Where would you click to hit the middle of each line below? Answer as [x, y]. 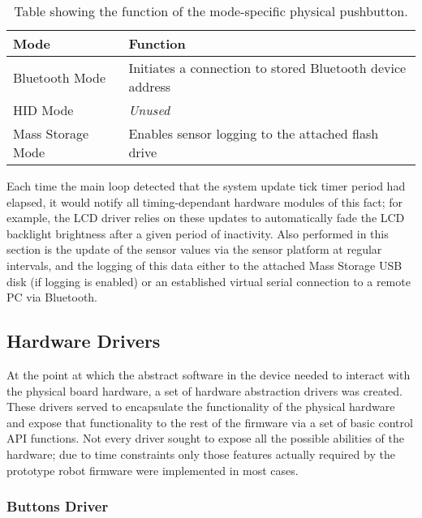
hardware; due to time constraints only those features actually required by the [201, 454]
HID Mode [43, 110]
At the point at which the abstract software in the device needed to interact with [209, 374]
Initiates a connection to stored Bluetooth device [267, 68]
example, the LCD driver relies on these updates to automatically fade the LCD [206, 218]
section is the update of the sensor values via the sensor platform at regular [194, 249]
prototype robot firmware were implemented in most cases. [153, 470]
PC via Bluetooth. [52, 297]
